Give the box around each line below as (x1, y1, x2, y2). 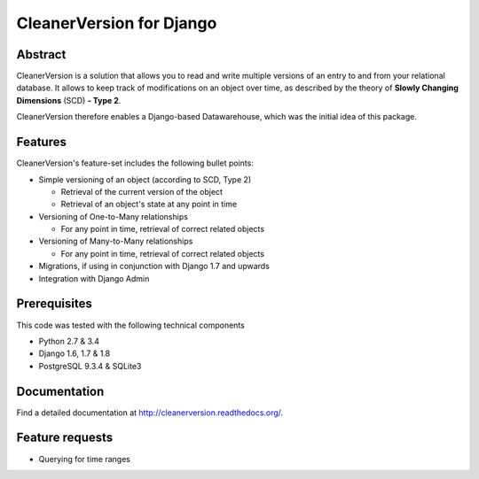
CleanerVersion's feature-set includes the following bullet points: (16, 158, 255, 168)
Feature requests (16, 430, 114, 445)
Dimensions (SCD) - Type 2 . (16, 95, 122, 105)
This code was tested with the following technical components (16, 320, 246, 330)
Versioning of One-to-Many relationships (38, 211, 188, 221)
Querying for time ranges (38, 453, 130, 464)
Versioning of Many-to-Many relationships (38, 236, 193, 247)
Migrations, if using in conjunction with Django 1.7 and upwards (38, 261, 271, 272)
